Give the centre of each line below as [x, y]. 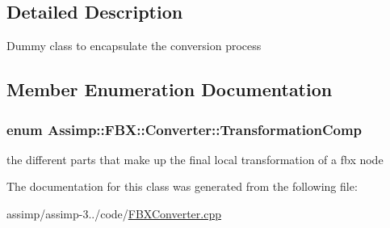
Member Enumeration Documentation [170, 89]
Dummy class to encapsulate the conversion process [134, 46]
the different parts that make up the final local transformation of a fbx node [195, 159]
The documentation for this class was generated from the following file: [182, 186]
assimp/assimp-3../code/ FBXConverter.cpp [114, 213]
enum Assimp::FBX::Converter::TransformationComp [185, 129]
